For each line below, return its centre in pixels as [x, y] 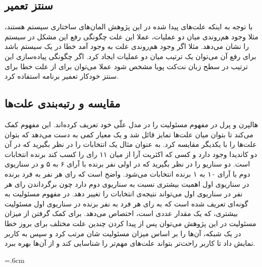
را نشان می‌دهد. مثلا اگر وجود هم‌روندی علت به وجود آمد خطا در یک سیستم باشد [127, 46]
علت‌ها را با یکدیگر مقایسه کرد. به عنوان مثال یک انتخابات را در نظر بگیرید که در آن [131, 144]
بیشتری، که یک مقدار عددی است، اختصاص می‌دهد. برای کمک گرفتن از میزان [121, 213]
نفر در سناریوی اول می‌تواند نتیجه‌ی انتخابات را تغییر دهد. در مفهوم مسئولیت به [124, 194]
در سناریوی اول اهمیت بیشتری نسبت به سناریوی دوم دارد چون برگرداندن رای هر [127, 183]
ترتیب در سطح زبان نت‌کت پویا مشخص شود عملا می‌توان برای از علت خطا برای [126, 66]
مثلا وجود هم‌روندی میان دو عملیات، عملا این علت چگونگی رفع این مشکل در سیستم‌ [132, 36]
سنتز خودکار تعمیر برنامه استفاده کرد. [62, 76]
